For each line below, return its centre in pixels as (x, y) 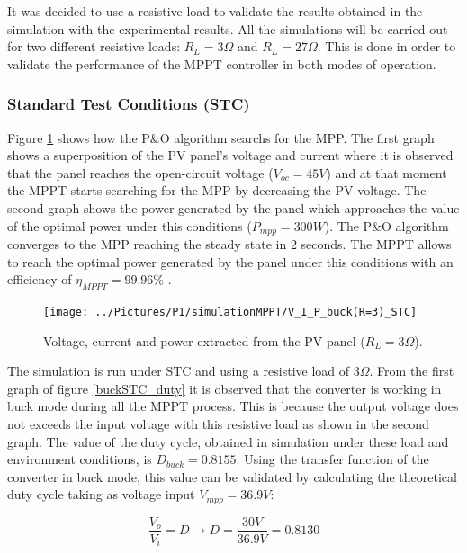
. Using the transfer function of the (332, 459)
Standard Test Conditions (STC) (129, 104)
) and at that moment (386, 172)
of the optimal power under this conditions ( (130, 225)
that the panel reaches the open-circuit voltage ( (140, 172)
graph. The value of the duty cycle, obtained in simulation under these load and (228, 441)
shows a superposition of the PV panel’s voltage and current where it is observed (230, 155)
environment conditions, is (80, 459)
